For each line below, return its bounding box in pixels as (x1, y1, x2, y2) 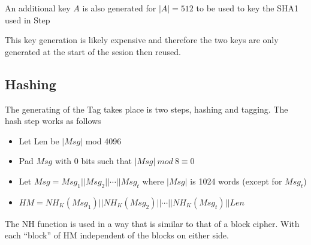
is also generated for (82, 2, 156, 14)
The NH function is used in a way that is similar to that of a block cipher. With (5, 217, 300, 229)
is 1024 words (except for (190, 174, 282, 187)
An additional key (5, 2, 71, 14)
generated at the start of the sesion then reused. (5, 45, 182, 58)
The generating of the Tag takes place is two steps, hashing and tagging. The (5, 102, 288, 115)
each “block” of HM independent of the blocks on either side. (5, 229, 229, 241)
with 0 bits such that (55, 155, 132, 167)
